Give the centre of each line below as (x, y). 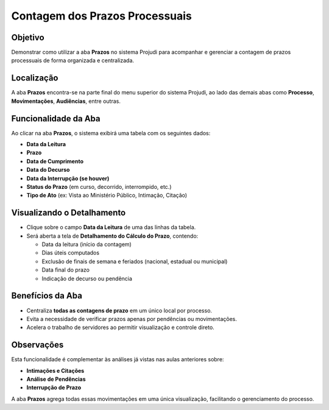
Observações (37, 345)
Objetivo (28, 37)
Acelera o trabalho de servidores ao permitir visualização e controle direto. (120, 327)
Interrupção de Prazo (54, 387)
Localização (35, 78)
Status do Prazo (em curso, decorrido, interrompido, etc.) (99, 187)
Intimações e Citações (55, 370)
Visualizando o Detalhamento (69, 213)
